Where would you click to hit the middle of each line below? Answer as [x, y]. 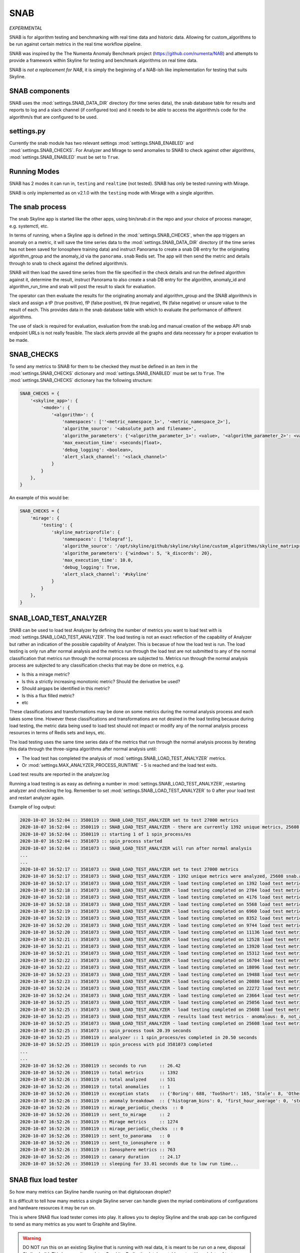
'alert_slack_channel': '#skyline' [105, 574]
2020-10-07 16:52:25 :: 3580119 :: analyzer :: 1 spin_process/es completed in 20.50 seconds [138, 1038]
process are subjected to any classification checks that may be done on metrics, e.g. [97, 665]
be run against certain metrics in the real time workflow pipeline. [75, 44]
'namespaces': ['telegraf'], [97, 539]
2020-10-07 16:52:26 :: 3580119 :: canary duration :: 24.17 [100, 1157]
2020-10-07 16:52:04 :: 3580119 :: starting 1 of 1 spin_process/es [105, 834]
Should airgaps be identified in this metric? [66, 689]
